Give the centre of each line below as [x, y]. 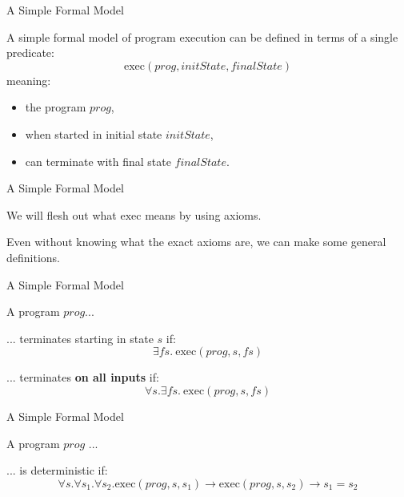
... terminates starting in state [80, 338]
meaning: [29, 80]
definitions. [33, 257]
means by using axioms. [203, 214]
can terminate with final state [98, 161]
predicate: [30, 53]
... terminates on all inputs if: [83, 377]
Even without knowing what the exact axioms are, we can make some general [196, 242]
